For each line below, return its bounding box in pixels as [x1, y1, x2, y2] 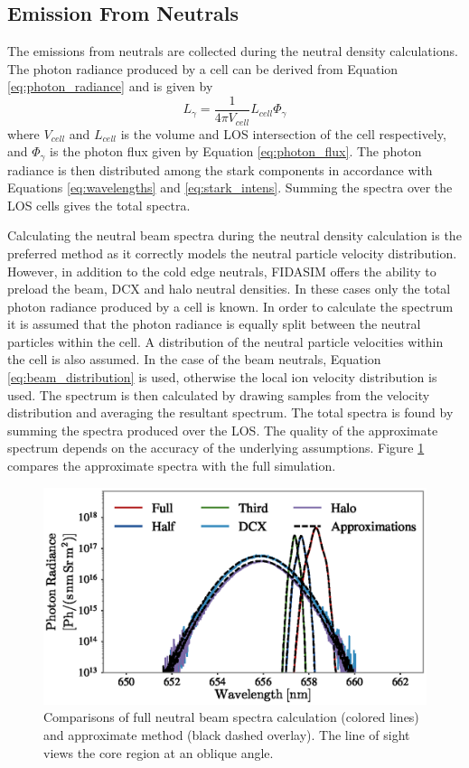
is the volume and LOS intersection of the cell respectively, [120, 124, 446, 143]
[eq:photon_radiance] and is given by [7, 77, 213, 96]
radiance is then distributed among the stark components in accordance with [7, 160, 433, 179]
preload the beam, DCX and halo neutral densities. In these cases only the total [7, 279, 451, 298]
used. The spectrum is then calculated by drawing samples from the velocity [7, 385, 430, 404]
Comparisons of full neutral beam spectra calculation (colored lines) [43, 707, 419, 726]
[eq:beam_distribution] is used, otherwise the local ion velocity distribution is [7, 368, 437, 387]
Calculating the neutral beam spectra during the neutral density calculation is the [7, 226, 462, 245]
